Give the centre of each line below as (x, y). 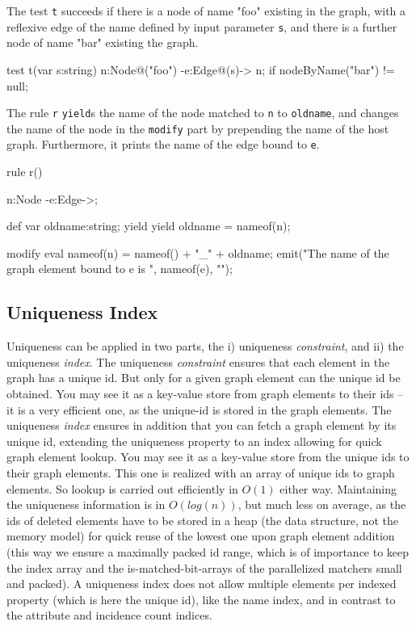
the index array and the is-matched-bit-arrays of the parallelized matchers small (204, 567)
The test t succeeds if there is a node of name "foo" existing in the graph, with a (206, 11)
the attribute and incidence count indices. (109, 615)
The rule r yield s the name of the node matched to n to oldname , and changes (203, 113)
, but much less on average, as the (322, 504)
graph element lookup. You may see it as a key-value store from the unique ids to (208, 457)
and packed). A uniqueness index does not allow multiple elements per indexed (202, 584)
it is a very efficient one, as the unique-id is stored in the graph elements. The (199, 409)
